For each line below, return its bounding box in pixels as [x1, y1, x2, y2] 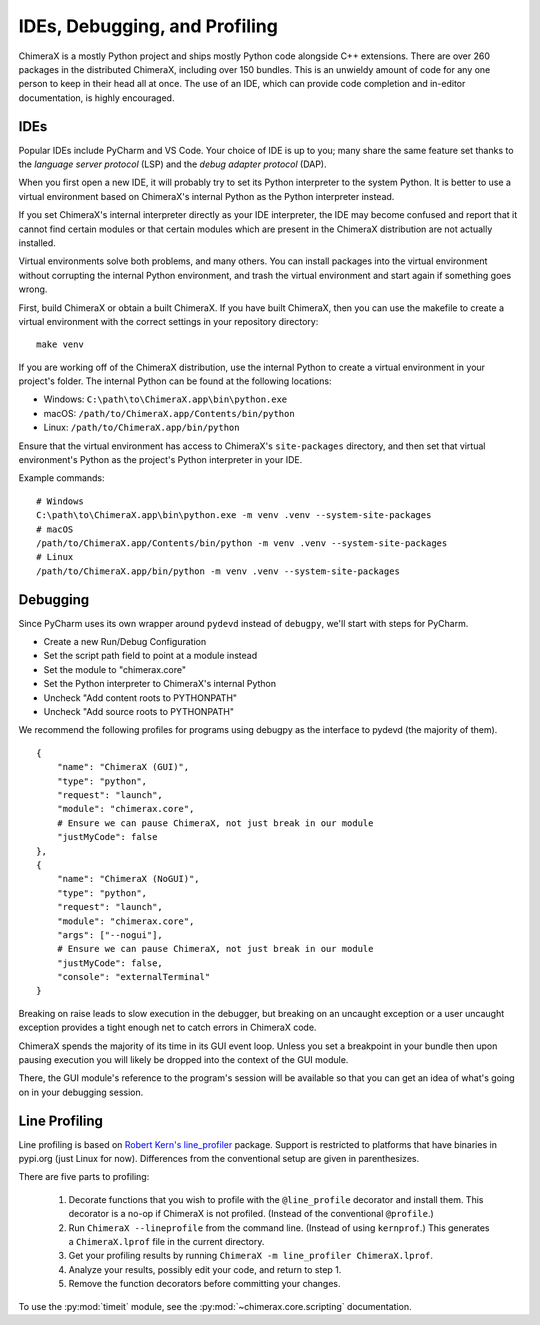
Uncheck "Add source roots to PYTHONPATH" [43, 706, 235, 718]
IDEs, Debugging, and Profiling [18, 15, 279, 37]
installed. [18, 236, 57, 249]
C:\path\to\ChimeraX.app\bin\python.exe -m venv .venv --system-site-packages [36, 510, 432, 521]
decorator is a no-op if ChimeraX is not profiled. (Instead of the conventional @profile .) [68, 1208, 434, 1220]
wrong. [18, 283, 48, 295]
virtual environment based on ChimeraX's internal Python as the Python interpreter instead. [18, 190, 395, 202]
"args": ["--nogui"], [56, 929, 164, 940]
